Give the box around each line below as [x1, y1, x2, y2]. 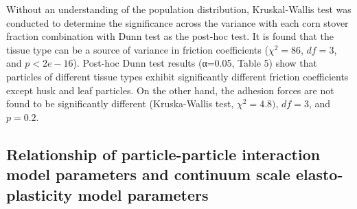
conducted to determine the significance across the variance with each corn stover [6, 15, 349, 30]
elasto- [295, 164, 343, 185]
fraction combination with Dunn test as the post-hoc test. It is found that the [6, 29, 334, 43]
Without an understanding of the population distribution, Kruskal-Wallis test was [6, 2, 352, 16]
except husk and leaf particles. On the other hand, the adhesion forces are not [6, 82, 334, 97]
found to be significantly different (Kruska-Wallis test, [6, 96, 234, 111]
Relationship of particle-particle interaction [6, 143, 321, 164]
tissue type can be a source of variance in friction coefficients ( [6, 42, 268, 56]
